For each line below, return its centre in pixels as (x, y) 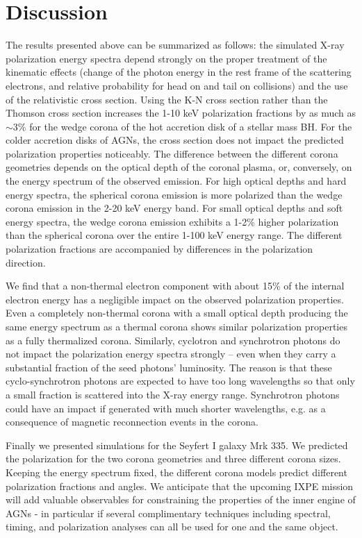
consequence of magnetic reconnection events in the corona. (132, 422)
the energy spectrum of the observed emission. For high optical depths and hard (176, 181)
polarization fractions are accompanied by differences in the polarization (159, 249)
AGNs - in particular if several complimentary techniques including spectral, (168, 513)
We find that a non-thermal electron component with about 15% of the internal (175, 286)
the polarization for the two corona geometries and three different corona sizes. (173, 459)
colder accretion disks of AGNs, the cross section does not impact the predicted (175, 140)
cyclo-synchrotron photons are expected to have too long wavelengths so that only (180, 381)
